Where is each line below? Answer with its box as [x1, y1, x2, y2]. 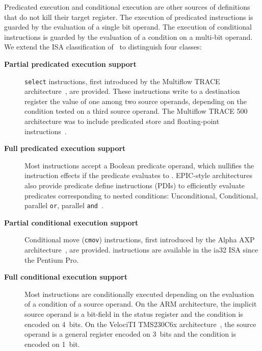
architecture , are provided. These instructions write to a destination [24, 86, 240, 96]
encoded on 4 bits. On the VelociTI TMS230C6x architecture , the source [24, 318, 256, 329]
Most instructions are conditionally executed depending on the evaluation [24, 288, 254, 299]
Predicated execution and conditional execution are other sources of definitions [4, 2, 250, 12]
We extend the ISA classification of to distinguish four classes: [4, 41, 202, 52]
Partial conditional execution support [4, 217, 139, 228]
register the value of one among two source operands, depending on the [24, 95, 247, 106]
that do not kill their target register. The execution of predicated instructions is [4, 11, 253, 22]
